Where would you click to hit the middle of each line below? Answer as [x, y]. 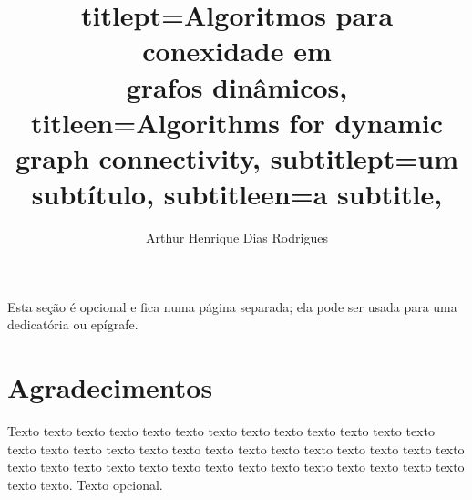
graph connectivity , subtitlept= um [237, 157]
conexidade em [237, 51]
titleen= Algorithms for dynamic [237, 122]
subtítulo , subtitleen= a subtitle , [237, 194]
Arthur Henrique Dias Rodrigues [237, 238]
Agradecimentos [110, 387]
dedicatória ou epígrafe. [73, 324]
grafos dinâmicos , [237, 86]
